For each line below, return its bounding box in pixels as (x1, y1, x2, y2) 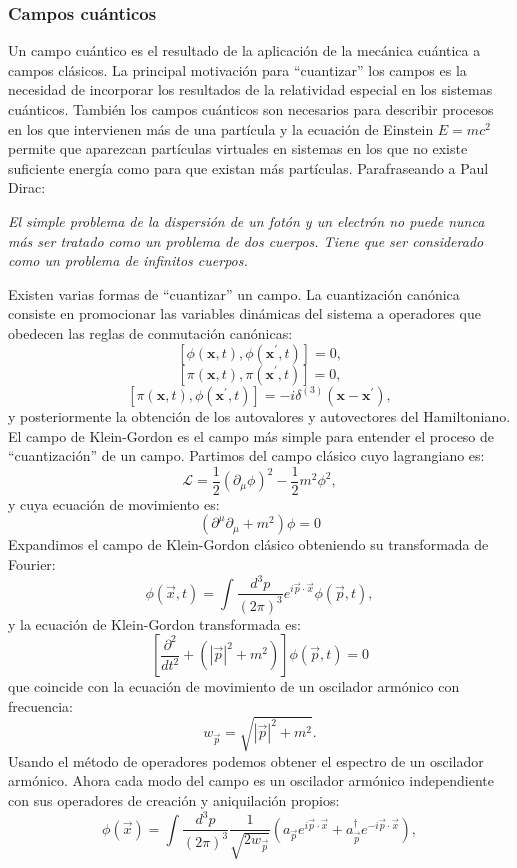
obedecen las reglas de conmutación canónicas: (8, 322, 293, 343)
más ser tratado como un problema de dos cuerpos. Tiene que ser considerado (8, 230, 484, 251)
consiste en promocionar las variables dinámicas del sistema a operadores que (8, 303, 481, 324)
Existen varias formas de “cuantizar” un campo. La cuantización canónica (8, 283, 460, 304)
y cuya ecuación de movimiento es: (8, 493, 220, 514)
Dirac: (8, 177, 46, 198)
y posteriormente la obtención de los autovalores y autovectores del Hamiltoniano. (8, 405, 511, 426)
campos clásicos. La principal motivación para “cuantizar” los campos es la (8, 59, 467, 80)
